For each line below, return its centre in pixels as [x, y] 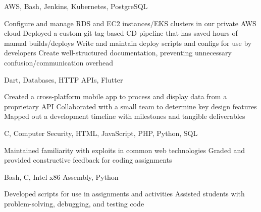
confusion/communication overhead [59, 62]
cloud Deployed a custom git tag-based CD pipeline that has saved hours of [121, 33]
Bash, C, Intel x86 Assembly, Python [61, 176]
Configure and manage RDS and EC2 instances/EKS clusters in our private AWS [130, 23]
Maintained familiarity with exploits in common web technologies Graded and [125, 150]
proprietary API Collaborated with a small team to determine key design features [130, 106]
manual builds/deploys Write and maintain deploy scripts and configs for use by [128, 43]
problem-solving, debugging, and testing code [74, 203]
